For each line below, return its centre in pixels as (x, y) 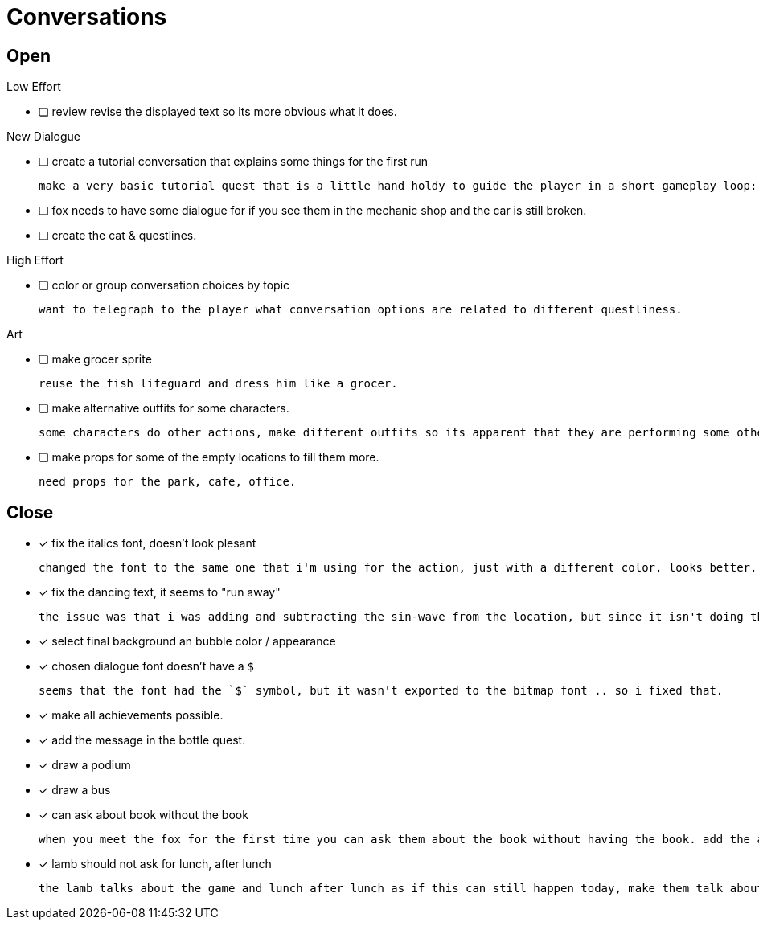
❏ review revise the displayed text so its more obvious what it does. (218, 112)
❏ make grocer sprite (95, 359)
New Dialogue (44, 137)
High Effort (35, 260)
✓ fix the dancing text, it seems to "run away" (160, 592)
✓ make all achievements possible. (131, 715)
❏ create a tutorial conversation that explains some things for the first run (234, 162)
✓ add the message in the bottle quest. (142, 740)
